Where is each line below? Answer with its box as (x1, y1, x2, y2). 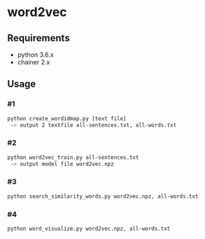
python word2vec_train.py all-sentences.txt (7, 154, 139, 161)
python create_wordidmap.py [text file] (7, 115, 127, 122)
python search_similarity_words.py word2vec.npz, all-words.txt (7, 193, 199, 200)
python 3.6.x (17, 50, 54, 59)
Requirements (7, 32, 70, 44)
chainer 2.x (17, 58, 50, 66)
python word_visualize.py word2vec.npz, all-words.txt (7, 225, 171, 232)
